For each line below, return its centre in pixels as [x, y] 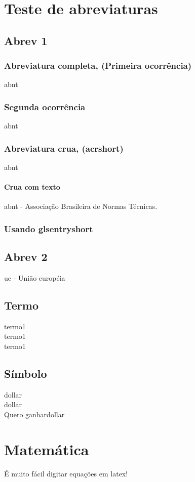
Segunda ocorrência [45, 106]
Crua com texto [32, 187]
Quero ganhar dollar [34, 414]
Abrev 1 [26, 40]
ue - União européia [35, 278]
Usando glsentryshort [49, 228]
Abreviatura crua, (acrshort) [64, 148]
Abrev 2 [26, 257]
